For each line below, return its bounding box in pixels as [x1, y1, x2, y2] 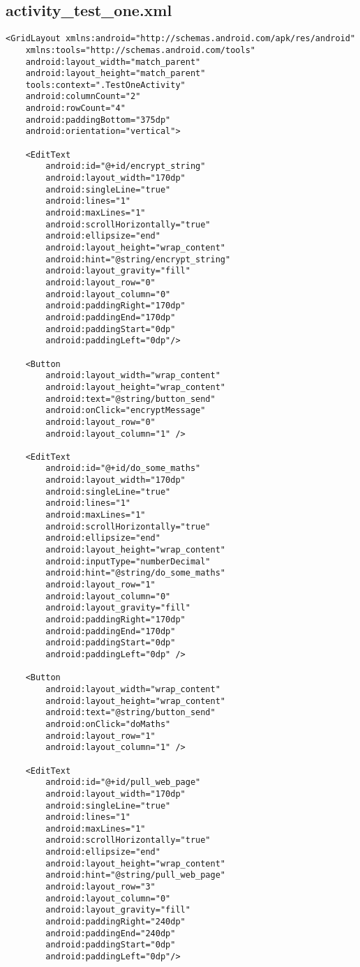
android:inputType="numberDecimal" [45, 556, 211, 567]
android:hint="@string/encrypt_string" [45, 254, 231, 264]
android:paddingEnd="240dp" [45, 928, 176, 938]
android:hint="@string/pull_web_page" [45, 870, 225, 880]
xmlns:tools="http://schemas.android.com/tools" [25, 45, 255, 55]
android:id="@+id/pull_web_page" [45, 777, 201, 788]
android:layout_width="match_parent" [25, 57, 201, 67]
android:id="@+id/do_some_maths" [45, 463, 201, 474]
